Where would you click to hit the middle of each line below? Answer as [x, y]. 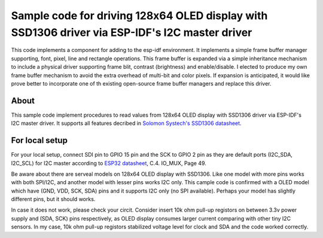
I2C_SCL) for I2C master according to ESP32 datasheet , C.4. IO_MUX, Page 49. [109, 163]
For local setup [39, 141]
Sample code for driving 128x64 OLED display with [139, 16]
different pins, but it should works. [53, 199]
